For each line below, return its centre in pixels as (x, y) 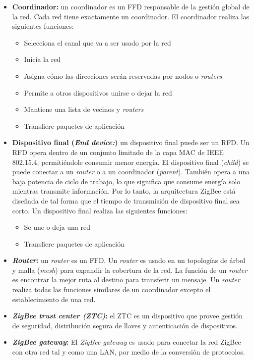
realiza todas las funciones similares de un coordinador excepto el (111, 289)
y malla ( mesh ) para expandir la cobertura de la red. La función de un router (130, 270)
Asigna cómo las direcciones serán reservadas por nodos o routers (123, 76)
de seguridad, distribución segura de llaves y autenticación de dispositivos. (125, 325)
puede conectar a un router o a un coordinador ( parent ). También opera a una (131, 172)
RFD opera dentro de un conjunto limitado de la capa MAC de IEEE (118, 152)
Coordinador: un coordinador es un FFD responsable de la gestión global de (131, 6)
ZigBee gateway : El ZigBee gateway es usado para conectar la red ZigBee (127, 342)
